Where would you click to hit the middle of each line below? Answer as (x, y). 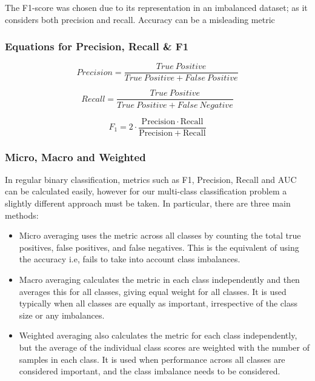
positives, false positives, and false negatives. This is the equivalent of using (159, 247)
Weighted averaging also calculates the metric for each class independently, (158, 335)
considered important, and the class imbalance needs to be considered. (150, 371)
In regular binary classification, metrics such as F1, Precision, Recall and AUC (151, 179)
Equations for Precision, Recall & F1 (97, 46)
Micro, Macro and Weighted (75, 157)
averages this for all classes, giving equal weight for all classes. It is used (153, 291)
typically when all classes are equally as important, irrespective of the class (158, 303)
